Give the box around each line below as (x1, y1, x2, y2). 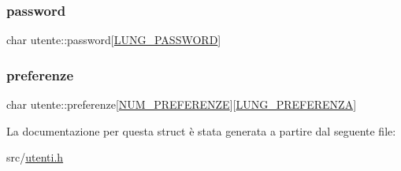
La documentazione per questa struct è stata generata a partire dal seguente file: (6, 122, 396, 139)
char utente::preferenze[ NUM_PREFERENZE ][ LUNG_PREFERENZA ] (6, 96, 357, 113)
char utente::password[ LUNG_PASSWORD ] (6, 32, 221, 48)
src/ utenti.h (6, 149, 64, 165)
